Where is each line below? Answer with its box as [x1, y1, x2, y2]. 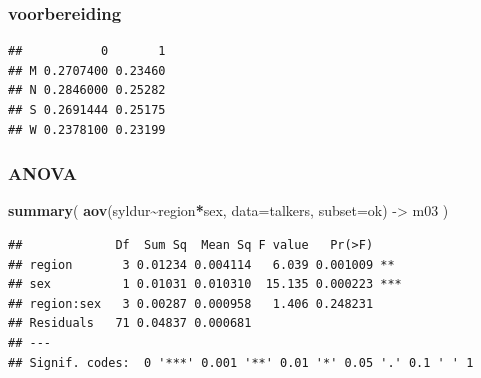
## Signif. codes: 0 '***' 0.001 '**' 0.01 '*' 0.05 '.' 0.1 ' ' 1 [8, 355, 474, 370]
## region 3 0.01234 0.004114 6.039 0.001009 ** [8, 257, 395, 272]
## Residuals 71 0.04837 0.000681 [8, 316, 252, 331]
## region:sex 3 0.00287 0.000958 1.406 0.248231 [8, 296, 374, 311]
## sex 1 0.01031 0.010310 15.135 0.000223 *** [8, 277, 402, 292]
